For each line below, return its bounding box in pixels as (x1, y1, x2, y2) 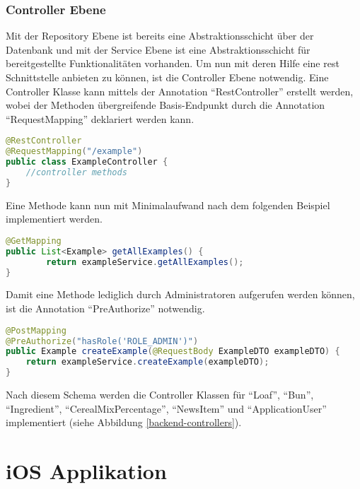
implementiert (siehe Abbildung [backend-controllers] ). (6, 415, 242, 430)
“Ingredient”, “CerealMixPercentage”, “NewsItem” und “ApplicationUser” (6, 401, 327, 416)
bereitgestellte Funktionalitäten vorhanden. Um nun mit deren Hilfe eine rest (6, 56, 339, 71)
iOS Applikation (6, 456, 167, 485)
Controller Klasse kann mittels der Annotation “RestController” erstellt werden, (6, 83, 354, 98)
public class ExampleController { (6, 157, 168, 167)
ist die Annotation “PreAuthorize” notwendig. (6, 301, 205, 316)
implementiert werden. (6, 211, 103, 226)
